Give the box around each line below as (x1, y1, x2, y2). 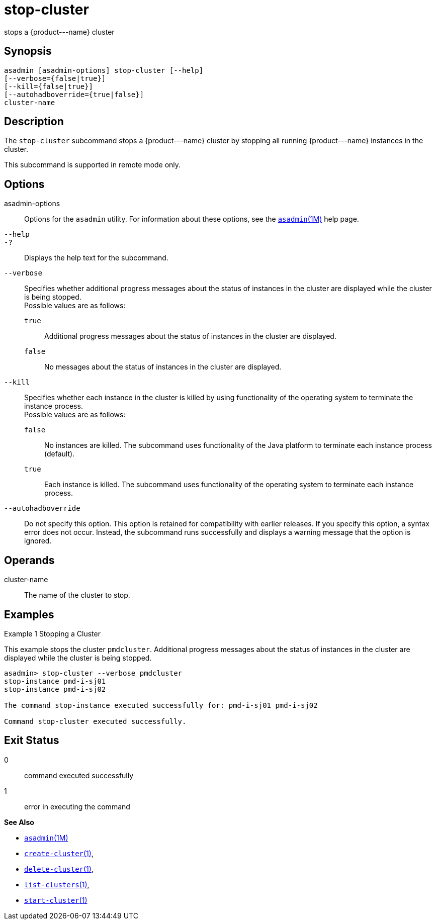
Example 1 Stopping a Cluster (4, 629, 101, 638)
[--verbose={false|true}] (4, 74, 106, 82)
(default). (44, 449, 75, 458)
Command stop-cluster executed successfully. (4, 717, 187, 725)
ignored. (24, 536, 52, 545)
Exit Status (4, 734, 59, 747)
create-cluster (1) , (24, 849, 94, 858)
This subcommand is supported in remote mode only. (4, 160, 181, 169)
